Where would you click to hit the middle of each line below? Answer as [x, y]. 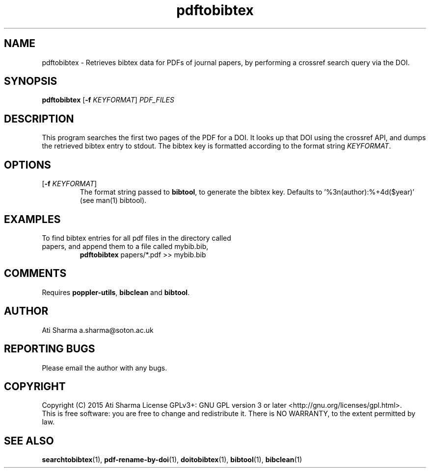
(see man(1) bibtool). [113, 200]
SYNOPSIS [31, 81]
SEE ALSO [29, 441]
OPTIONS [27, 165]
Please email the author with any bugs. [105, 368]
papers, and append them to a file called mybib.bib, [125, 246]
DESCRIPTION [39, 119]
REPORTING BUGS [50, 349]
